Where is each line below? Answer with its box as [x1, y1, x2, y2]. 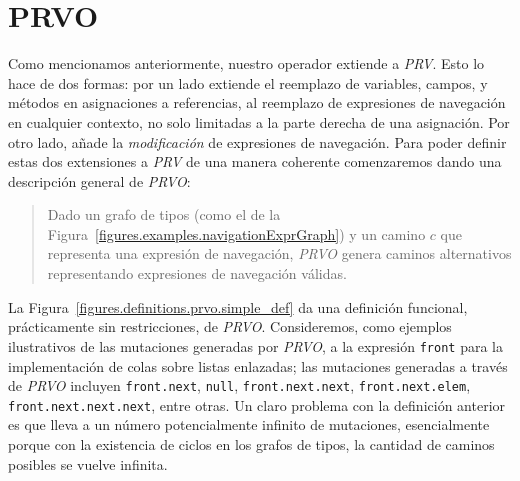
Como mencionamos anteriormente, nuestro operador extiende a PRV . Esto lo [8, 53, 485, 74]
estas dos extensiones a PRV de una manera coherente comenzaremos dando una [8, 151, 502, 172]
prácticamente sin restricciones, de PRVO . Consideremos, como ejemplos [8, 316, 452, 337]
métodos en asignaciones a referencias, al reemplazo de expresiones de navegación [8, 92, 506, 113]
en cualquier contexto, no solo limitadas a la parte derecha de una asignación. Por [8, 111, 510, 132]
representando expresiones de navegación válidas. [47, 263, 347, 284]
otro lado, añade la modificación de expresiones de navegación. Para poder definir [8, 131, 507, 152]
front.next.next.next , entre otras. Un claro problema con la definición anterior [8, 394, 506, 415]
